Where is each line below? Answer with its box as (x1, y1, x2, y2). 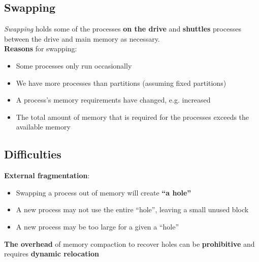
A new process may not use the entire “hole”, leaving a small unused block (16, 204, 249, 215)
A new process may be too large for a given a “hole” (16, 221, 179, 232)
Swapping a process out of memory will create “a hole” (16, 187, 191, 198)
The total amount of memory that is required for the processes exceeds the (16, 111, 249, 122)
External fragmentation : (4, 170, 90, 181)
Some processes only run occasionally (16, 60, 132, 71)
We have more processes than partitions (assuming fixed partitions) (16, 77, 226, 88)
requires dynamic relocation (4, 248, 99, 259)
